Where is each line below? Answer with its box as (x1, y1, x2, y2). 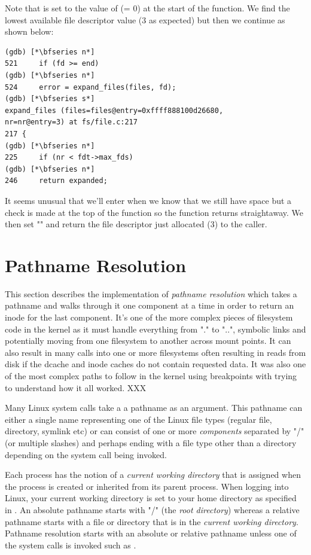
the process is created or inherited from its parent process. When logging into (5, 480, 289, 492)
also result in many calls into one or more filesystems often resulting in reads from (5, 346, 306, 358)
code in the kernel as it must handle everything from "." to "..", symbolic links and (5, 322, 306, 335)
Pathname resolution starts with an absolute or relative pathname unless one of (5, 527, 297, 539)
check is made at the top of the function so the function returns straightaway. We (5, 206, 303, 218)
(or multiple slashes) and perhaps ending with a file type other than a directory (5, 436, 297, 449)
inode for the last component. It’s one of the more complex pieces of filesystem (5, 311, 293, 323)
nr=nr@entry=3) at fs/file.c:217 (5, 118, 138, 127)
